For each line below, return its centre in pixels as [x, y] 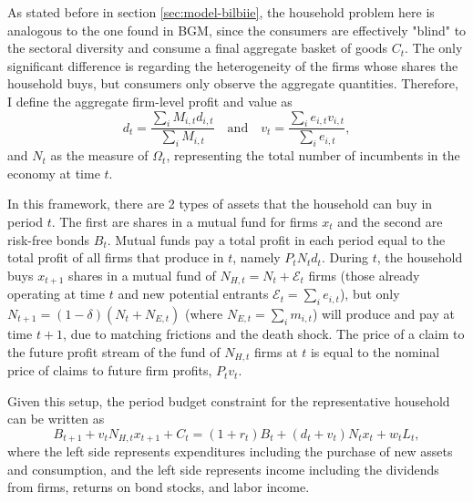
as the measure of [99, 155]
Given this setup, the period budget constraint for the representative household [229, 400]
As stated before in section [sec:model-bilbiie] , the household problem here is [221, 12]
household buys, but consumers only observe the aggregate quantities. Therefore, [233, 83]
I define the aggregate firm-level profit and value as [150, 101]
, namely [257, 257]
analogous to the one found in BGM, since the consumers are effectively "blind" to [237, 30]
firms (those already [364, 275]
